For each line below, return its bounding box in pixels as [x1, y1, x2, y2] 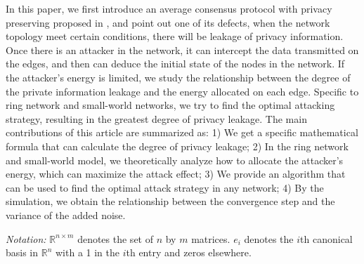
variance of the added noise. [6, 207, 126, 222]
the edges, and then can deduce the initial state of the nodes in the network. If [6, 56, 345, 71]
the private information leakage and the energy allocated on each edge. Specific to [6, 84, 359, 98]
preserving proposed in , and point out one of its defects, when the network [6, 15, 330, 29]
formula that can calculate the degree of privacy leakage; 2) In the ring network [6, 138, 349, 153]
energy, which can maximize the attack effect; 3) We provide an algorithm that [6, 166, 346, 181]
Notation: [6, 231, 46, 246]
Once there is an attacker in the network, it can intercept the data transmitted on [6, 42, 359, 57]
